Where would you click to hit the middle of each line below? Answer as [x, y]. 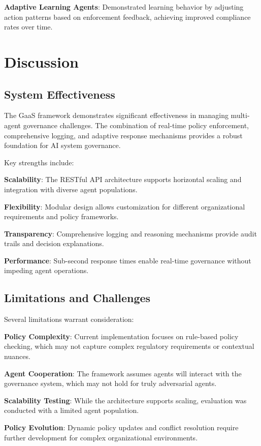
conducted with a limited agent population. [72, 410]
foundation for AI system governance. [62, 145]
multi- [240, 115]
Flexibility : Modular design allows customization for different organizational [125, 206]
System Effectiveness [60, 94]
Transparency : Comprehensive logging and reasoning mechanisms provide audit [130, 233]
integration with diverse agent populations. [71, 189]
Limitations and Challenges [77, 298]
